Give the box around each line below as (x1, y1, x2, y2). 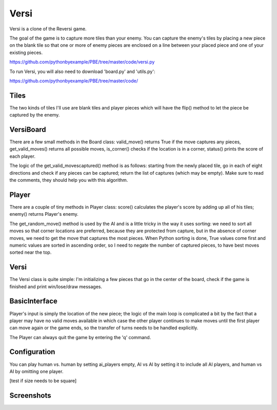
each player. (9, 153, 36, 159)
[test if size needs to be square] (9, 378, 77, 384)
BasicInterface (9, 297, 57, 306)
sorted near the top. (9, 249, 52, 255)
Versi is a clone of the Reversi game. (9, 26, 87, 32)
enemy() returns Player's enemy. (9, 211, 79, 217)
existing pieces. (9, 49, 43, 55)
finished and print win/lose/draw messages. (9, 283, 103, 290)
